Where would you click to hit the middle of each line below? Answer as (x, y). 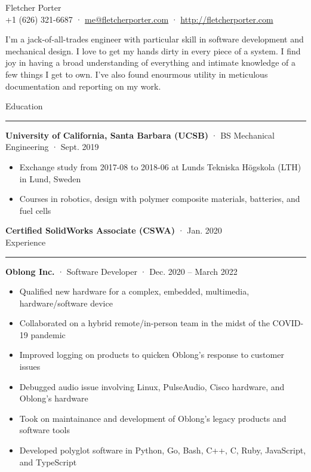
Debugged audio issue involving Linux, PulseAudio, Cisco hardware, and (152, 386)
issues (30, 367)
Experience (26, 242)
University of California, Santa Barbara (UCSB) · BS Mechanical (140, 135)
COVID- (288, 323)
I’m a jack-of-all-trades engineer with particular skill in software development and (155, 39)
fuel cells (35, 210)
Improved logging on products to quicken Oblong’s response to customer (152, 355)
